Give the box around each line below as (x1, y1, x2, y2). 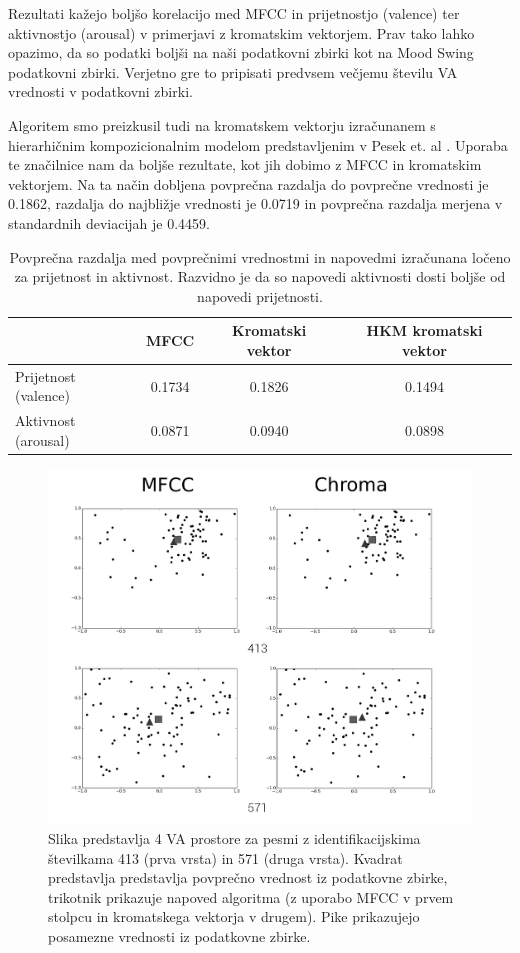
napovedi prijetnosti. (197, 285, 323, 306)
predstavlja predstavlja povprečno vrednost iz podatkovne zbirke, (48, 867, 448, 888)
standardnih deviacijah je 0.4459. (8, 212, 210, 233)
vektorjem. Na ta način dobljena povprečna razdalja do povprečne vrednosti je (8, 173, 489, 194)
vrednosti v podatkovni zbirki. (8, 81, 193, 102)
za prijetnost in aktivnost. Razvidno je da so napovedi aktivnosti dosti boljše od (14, 266, 506, 287)
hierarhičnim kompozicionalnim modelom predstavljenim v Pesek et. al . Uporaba (8, 134, 508, 155)
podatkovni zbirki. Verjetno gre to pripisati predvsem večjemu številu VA (8, 61, 458, 82)
